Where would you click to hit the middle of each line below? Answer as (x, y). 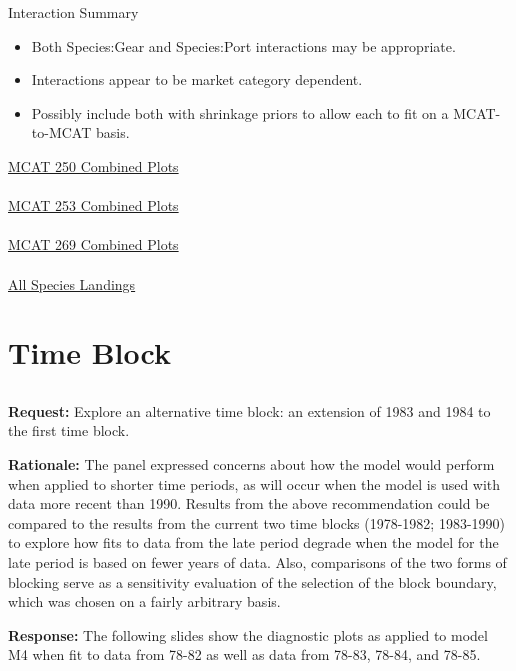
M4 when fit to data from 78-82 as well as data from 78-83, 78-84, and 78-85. (244, 654)
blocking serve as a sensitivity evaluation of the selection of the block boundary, (252, 581)
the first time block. (69, 430)
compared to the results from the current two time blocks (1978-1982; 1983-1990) (256, 522)
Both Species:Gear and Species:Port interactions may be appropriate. (243, 45)
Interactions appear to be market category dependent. (197, 79)
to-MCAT (61, 132)
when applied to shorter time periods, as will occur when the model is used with (254, 483)
